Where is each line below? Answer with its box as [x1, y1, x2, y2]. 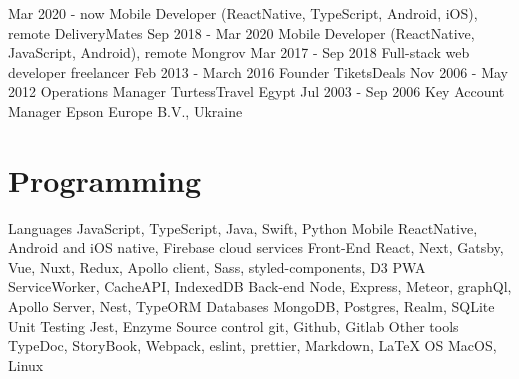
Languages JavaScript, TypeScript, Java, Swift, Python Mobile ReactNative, [8, 217, 478, 238]
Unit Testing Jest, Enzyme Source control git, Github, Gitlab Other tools [8, 315, 459, 336]
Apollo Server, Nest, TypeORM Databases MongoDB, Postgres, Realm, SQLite [8, 296, 495, 317]
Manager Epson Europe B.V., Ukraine [8, 100, 243, 121]
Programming [8, 159, 201, 200]
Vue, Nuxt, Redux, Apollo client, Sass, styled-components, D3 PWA [8, 256, 426, 277]
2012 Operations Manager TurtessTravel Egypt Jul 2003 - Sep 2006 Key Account [8, 81, 505, 102]
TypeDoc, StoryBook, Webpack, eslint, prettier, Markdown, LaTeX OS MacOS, [8, 335, 497, 356]
